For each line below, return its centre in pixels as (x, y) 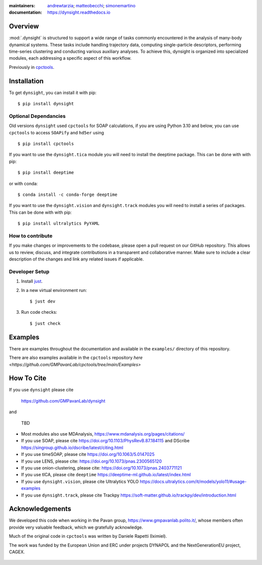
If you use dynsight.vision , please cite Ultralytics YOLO (80, 481)
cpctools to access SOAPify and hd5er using (57, 132)
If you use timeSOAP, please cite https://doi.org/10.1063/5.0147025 (88, 454)
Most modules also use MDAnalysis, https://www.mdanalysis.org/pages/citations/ (103, 434)
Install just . (32, 281)
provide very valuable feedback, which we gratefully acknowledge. (76, 527)
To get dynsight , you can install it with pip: (53, 93)
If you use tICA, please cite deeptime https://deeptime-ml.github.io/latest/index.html (106, 475)
